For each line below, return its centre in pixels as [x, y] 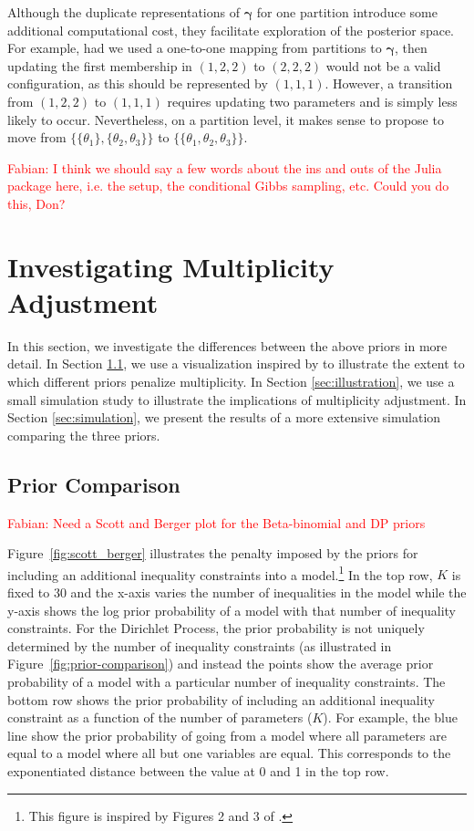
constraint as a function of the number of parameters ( [160, 717]
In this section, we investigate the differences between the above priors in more [227, 345]
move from [37, 137]
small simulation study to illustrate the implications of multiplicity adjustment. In [237, 399]
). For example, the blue [390, 717]
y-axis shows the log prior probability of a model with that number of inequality [232, 610]
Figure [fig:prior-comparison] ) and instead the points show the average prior [221, 664]
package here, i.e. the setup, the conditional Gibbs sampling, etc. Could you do [228, 186]
